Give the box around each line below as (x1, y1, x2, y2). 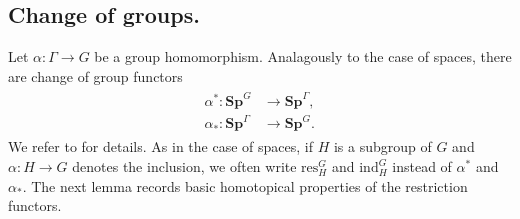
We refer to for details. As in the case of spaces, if (8, 136, 313, 157)
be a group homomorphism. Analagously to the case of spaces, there (94, 46, 512, 67)
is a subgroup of (333, 136, 432, 157)
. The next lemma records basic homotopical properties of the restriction (22, 175, 468, 196)
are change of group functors (8, 65, 183, 86)
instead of (392, 156, 452, 177)
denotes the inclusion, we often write (72, 156, 297, 177)
